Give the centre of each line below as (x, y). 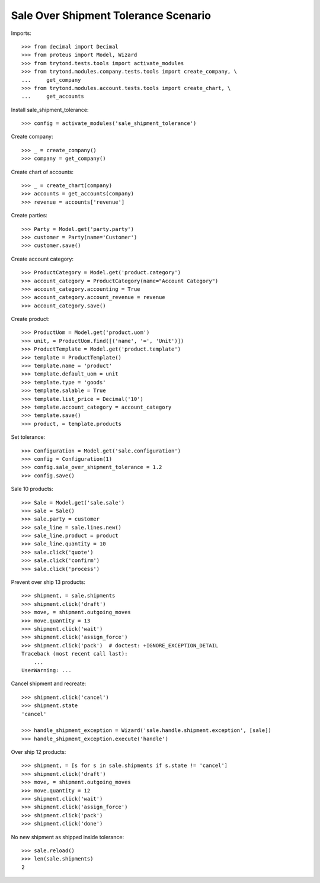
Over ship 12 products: (39, 752)
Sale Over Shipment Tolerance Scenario (111, 15)
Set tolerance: (28, 437)
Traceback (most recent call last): (75, 654)
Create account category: (42, 259)
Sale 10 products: (32, 489)
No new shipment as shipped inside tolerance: (68, 837)
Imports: (21, 33)
